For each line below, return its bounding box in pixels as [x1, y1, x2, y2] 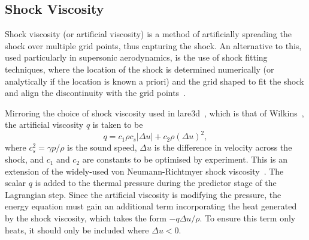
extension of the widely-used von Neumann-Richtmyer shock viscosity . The [5, 164, 284, 177]
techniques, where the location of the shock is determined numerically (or [5, 62, 274, 75]
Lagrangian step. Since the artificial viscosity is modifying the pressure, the [5, 188, 281, 200]
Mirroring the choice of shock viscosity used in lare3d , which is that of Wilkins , [5, 106, 304, 119]
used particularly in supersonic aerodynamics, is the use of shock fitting [5, 51, 268, 64]
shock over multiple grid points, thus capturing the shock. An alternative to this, [5, 39, 302, 52]
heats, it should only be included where [5, 223, 149, 236]
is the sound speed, [67, 141, 137, 154]
